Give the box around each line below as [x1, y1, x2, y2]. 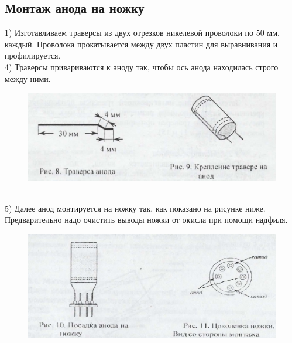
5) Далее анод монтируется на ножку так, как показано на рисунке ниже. [5, 202, 266, 214]
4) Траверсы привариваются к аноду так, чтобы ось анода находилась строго [5, 60, 279, 73]
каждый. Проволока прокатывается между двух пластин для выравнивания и [5, 38, 278, 50]
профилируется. [5, 49, 61, 62]
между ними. [5, 72, 51, 84]
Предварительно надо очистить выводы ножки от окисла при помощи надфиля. [5, 213, 288, 226]
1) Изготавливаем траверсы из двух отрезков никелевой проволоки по [5, 26, 254, 39]
